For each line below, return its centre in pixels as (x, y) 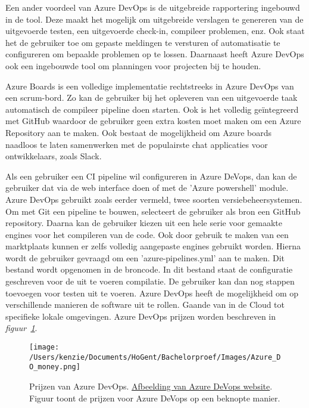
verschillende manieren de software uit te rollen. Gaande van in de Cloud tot (145, 305)
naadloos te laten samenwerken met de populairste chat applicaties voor (137, 144)
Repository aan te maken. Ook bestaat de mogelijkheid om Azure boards (138, 132)
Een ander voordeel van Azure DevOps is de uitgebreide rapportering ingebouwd (153, 7)
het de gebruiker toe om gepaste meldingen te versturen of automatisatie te (143, 42)
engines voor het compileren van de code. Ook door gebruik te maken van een (147, 234)
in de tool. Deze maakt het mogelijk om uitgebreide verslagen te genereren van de (154, 19)
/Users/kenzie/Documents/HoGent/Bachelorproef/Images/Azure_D (155, 357)
